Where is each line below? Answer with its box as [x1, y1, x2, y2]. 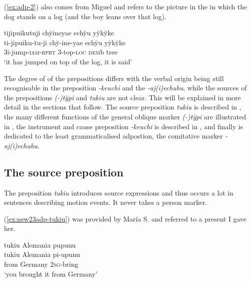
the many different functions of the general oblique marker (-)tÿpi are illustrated [4, 111, 247, 121]
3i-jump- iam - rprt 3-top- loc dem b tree [4, 47, 118, 57]
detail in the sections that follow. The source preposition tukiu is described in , [4, 102, 242, 112]
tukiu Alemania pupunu [4, 239, 76, 250]
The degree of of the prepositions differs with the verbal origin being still [4, 73, 224, 83]
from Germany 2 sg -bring [4, 259, 78, 269]
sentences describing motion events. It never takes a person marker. [4, 197, 207, 207]
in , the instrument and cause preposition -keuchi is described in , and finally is [4, 121, 243, 131]
